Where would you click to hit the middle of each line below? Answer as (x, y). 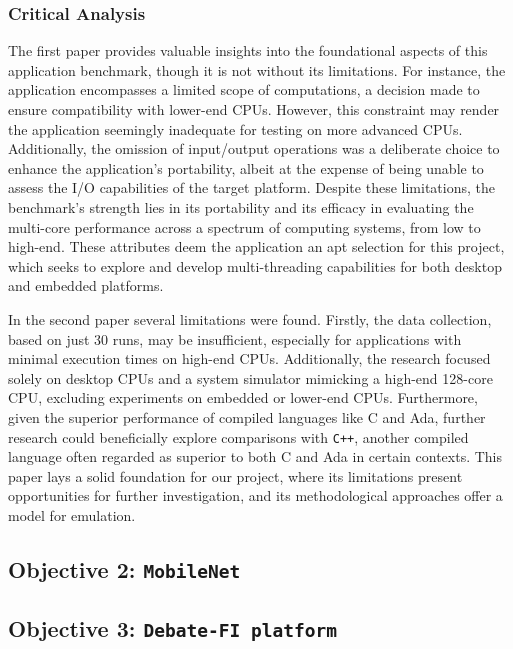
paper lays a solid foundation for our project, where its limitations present (235, 475)
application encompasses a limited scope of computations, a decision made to (244, 89)
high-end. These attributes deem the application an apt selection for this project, (256, 246)
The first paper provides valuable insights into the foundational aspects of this (248, 50)
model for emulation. (72, 514)
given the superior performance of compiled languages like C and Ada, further (247, 416)
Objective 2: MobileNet (124, 568)
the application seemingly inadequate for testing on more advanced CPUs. (235, 128)
